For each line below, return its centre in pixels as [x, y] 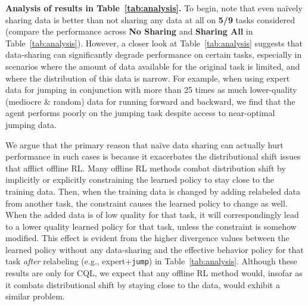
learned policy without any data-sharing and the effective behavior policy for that [155, 249]
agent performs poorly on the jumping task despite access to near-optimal [140, 113]
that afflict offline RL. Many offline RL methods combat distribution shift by [146, 168]
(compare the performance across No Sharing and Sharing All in [129, 31]
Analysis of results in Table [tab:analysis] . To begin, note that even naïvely [154, 8]
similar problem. [35, 296]
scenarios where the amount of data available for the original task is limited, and [153, 66]
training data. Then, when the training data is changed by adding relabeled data [153, 191]
